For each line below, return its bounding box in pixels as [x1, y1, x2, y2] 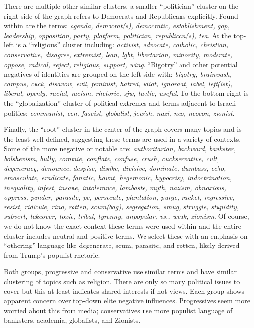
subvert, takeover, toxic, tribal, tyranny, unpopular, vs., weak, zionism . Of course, [4, 211, 249, 221]
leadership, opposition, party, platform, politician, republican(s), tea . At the [4, 30, 231, 40]
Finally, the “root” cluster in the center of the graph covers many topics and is [4, 124, 242, 134]
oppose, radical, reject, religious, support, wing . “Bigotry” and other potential [4, 59, 238, 69]
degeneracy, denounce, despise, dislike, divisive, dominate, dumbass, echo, [4, 163, 226, 173]
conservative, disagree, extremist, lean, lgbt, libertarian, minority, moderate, [4, 49, 232, 59]
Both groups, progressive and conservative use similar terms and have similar [4, 266, 237, 277]
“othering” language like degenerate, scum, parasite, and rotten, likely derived [4, 240, 240, 250]
